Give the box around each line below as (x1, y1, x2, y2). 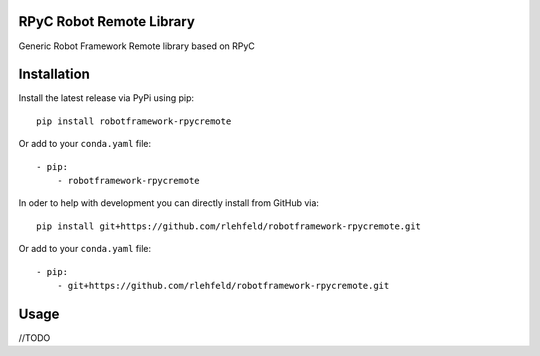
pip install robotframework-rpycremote (36, 115, 232, 127)
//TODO (18, 331, 51, 344)
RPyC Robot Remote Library (18, 13, 195, 30)
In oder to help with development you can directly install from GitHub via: (18, 197, 320, 209)
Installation (18, 66, 90, 83)
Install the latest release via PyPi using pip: (18, 92, 195, 104)
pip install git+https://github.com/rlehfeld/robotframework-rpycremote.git (36, 220, 422, 232)
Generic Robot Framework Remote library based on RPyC (18, 40, 255, 52)
